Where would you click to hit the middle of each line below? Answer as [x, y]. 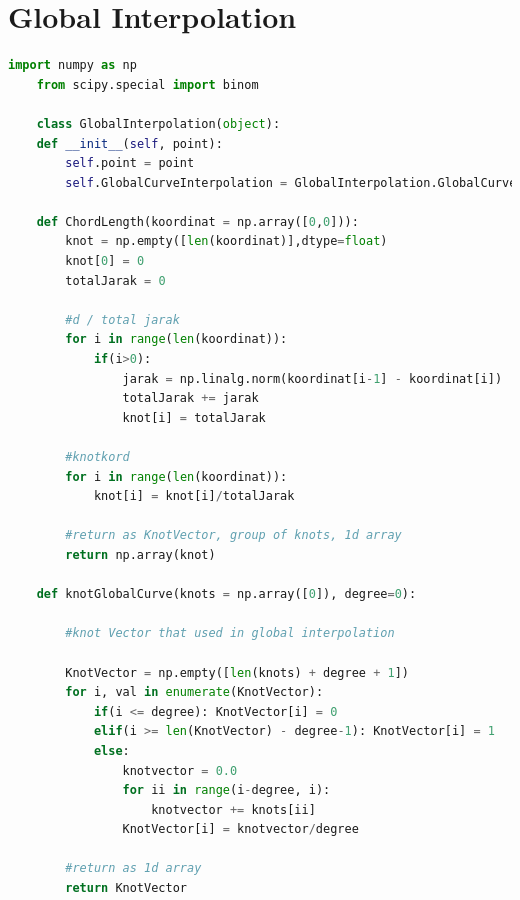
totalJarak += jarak [190, 398]
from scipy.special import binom [147, 84]
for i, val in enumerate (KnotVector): [194, 692]
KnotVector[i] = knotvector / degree [240, 829]
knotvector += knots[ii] [233, 809]
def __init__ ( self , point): [129, 143]
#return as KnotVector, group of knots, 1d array [233, 535]
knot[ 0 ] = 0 [105, 261]
